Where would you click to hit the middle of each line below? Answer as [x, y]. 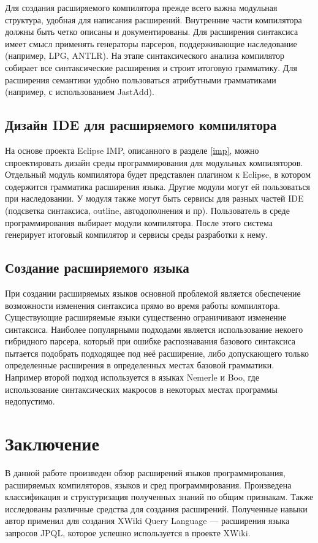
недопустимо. [30, 401]
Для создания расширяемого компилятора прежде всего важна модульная [141, 7]
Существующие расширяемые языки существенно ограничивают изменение [146, 317]
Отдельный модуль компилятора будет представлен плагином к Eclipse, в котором [158, 174]
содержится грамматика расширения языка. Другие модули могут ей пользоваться [158, 186]
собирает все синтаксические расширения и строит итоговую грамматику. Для [151, 67]
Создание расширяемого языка [97, 268]
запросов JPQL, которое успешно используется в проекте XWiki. [128, 532]
